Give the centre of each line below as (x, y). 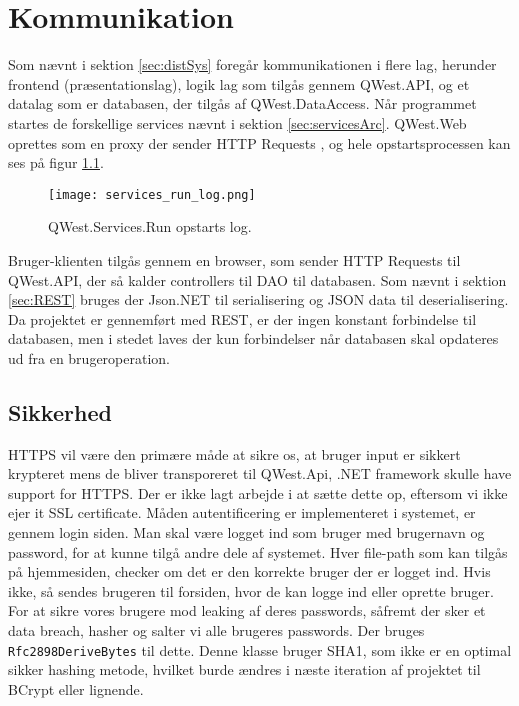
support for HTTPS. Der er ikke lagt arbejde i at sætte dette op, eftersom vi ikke (258, 492)
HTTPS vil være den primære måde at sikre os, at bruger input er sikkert (234, 453)
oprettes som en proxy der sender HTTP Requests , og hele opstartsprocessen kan (259, 142)
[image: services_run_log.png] (152, 194)
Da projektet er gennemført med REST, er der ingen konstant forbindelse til (242, 318)
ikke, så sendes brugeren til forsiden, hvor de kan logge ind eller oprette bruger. (251, 590)
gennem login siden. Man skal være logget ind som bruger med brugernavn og (246, 532)
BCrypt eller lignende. (76, 688)
